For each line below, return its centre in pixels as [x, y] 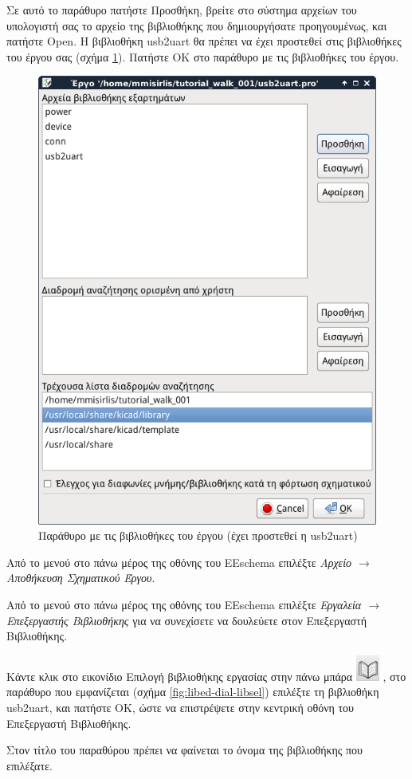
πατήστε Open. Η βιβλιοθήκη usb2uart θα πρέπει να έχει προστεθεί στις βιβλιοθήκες [204, 41]
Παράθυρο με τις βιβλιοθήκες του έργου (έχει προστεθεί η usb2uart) [198, 535]
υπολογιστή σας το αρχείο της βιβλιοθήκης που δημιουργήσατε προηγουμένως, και [197, 25]
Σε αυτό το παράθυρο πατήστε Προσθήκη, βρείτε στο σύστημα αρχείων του [182, 10]
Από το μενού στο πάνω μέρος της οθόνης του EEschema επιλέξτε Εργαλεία [184, 604]
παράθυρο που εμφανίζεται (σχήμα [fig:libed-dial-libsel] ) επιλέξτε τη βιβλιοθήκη [193, 692]
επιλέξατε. [29, 765]
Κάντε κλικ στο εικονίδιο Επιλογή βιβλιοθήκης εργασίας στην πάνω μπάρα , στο [206, 676]
